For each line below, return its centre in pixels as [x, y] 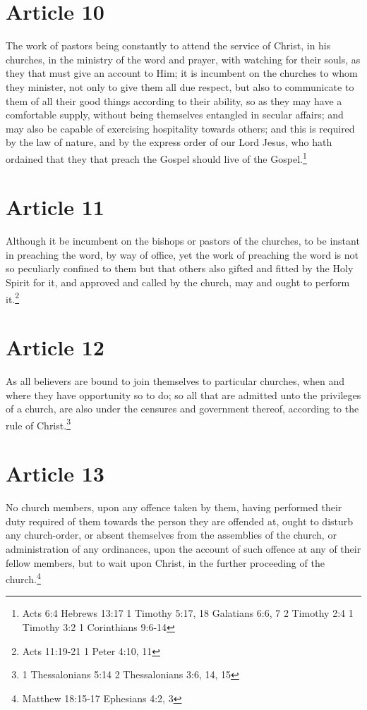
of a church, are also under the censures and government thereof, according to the [182, 409]
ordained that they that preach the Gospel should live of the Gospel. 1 [156, 157]
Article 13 [55, 473]
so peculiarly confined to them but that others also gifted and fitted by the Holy [180, 268]
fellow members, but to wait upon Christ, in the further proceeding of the [165, 562]
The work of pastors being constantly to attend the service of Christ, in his [168, 45]
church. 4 [23, 578]
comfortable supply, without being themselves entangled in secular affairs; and [175, 115]
